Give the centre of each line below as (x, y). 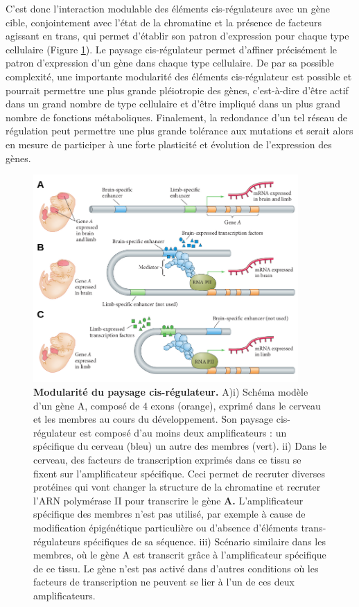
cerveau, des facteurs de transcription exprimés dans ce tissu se (167, 459)
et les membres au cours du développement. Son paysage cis (160, 419)
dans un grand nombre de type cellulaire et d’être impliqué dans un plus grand (173, 104)
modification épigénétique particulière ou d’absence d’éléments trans (178, 527)
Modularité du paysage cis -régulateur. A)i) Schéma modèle (171, 392)
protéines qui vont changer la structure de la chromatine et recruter (177, 487)
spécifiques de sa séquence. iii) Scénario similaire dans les (204, 541)
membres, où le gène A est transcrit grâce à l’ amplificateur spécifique (180, 555)
